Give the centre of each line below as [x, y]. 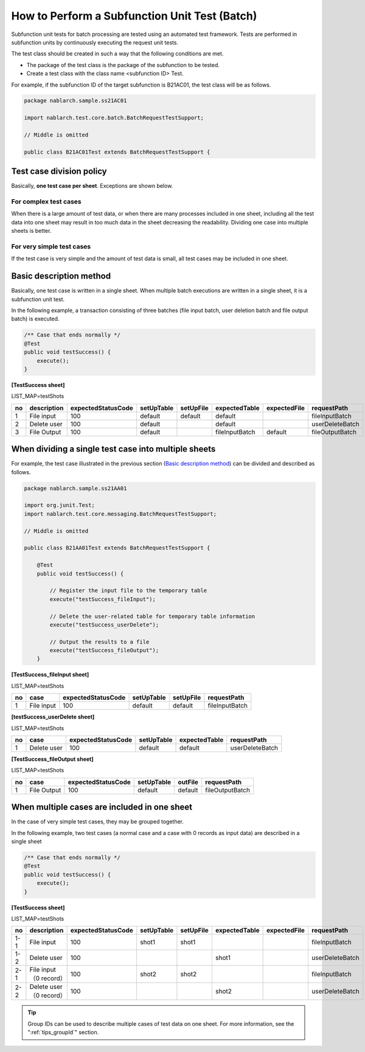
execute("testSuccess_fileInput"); [103, 599]
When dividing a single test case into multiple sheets [113, 449]
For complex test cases [46, 202]
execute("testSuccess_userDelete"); [104, 624]
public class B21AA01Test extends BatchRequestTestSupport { [117, 548]
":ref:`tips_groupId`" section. [63, 1032]
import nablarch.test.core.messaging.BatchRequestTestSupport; [120, 514]
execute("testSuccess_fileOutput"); [104, 650]
